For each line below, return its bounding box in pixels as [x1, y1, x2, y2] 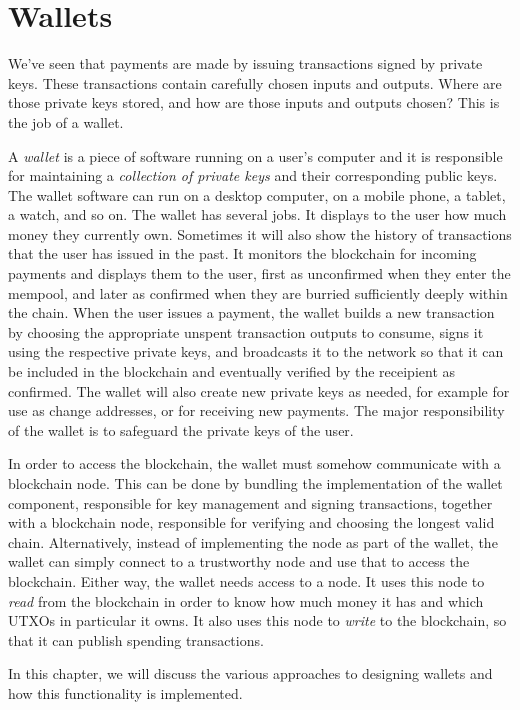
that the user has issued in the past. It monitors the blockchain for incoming [8, 243, 477, 264]
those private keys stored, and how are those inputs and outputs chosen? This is [8, 92, 500, 113]
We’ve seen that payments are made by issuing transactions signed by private [8, 53, 483, 74]
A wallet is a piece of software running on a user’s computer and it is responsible [8, 145, 503, 166]
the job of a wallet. [8, 111, 124, 132]
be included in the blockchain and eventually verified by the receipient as [8, 361, 456, 382]
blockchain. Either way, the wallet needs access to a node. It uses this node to [8, 570, 485, 591]
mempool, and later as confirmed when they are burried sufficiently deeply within [8, 282, 508, 303]
